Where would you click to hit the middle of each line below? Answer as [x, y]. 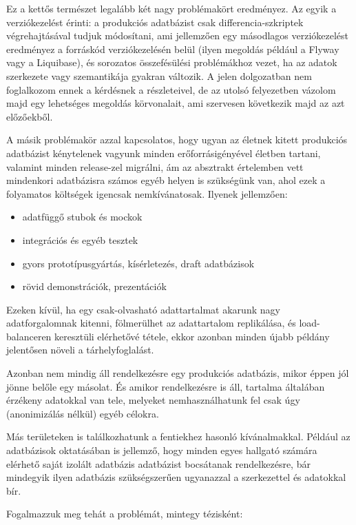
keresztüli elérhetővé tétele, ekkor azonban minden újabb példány [192, 336]
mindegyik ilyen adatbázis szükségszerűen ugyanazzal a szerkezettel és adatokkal [176, 477]
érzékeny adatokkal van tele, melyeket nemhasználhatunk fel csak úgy [153, 400]
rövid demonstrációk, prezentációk [94, 286]
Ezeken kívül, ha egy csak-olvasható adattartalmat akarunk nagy [143, 309]
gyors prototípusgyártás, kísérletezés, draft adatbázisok [138, 263]
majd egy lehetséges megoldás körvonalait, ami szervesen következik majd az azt [176, 103]
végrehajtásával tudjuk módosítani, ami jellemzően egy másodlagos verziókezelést [178, 35]
